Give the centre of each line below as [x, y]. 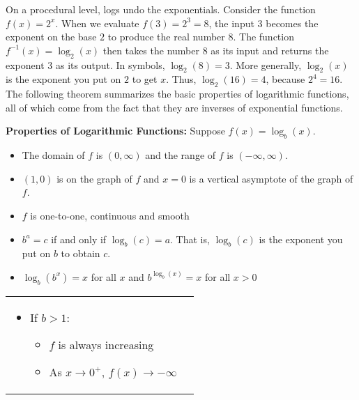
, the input [231, 23]
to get [145, 79]
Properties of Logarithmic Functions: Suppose [115, 131]
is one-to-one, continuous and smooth [110, 215]
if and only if [79, 239]
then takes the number [151, 50]
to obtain [81, 253]
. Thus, [181, 79]
